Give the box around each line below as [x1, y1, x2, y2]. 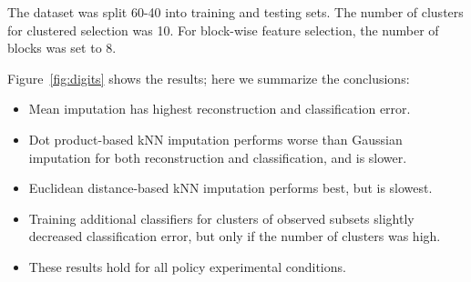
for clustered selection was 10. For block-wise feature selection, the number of [7, 20, 439, 39]
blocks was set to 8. [7, 38, 117, 57]
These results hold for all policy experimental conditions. [28, 257, 346, 276]
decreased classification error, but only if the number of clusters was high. [28, 227, 441, 246]
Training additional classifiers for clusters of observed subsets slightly [28, 208, 415, 227]
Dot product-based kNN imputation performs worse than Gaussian [28, 129, 403, 148]
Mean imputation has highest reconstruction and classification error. [28, 99, 411, 118]
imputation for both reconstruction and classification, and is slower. [28, 147, 407, 166]
